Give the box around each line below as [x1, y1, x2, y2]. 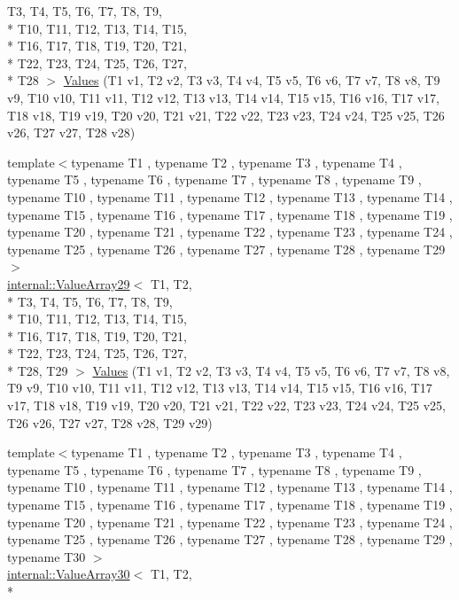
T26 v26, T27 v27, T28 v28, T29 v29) [7, 413, 213, 432]
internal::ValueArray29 [7, 274, 130, 292]
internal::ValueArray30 [7, 565, 130, 583]
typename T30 [7, 547, 86, 565]
